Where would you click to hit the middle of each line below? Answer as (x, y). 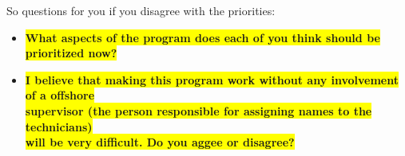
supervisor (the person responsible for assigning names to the (199, 110)
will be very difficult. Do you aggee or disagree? (160, 142)
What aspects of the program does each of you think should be (202, 37)
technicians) (59, 126)
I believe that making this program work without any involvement (212, 79)
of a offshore (60, 95)
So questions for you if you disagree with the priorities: (141, 10)
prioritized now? (71, 53)
